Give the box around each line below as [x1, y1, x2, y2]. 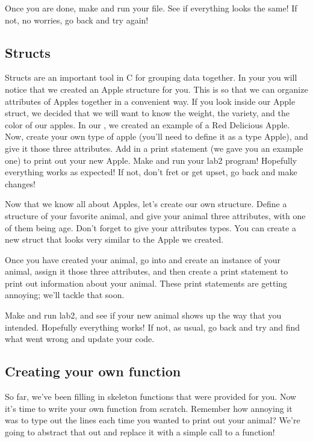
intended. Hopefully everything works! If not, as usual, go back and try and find [5, 320, 300, 333]
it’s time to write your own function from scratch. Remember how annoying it [5, 402, 293, 414]
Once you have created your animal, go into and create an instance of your [5, 253, 280, 266]
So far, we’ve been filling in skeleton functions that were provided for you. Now [5, 390, 297, 403]
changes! [5, 177, 36, 190]
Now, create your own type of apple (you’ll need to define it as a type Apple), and [5, 130, 308, 143]
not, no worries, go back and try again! [5, 13, 149, 26]
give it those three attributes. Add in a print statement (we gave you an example [5, 142, 303, 154]
